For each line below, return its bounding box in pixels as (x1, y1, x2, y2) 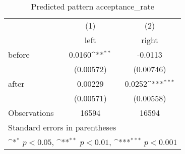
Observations (8, 107, 54, 118)
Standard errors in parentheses (8, 121, 116, 133)
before (8, 49, 30, 60)
